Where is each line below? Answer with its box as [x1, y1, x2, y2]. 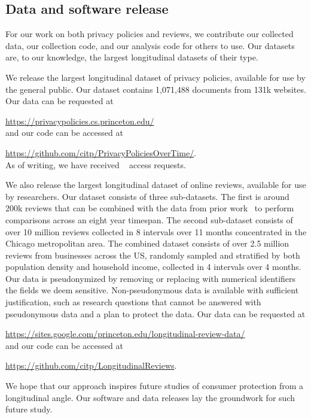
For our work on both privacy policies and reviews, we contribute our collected [5, 28, 294, 40]
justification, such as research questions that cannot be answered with [5, 296, 261, 308]
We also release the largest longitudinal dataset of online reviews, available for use [5, 178, 306, 191]
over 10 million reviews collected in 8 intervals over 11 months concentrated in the [5, 225, 307, 238]
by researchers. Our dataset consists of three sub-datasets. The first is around [5, 190, 289, 202]
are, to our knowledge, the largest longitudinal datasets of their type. [5, 51, 258, 63]
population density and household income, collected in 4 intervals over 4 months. [5, 260, 301, 273]
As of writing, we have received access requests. [5, 158, 186, 171]
